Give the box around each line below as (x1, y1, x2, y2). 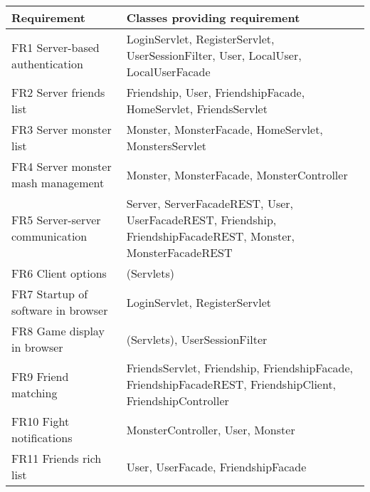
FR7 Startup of (11, 286, 88, 302)
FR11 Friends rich (11, 450, 102, 466)
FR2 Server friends (11, 84, 105, 100)
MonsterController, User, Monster (126, 421, 295, 438)
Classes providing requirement (126, 9, 300, 26)
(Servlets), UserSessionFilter (126, 330, 268, 347)
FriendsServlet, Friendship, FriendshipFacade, (126, 360, 354, 376)
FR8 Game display (11, 323, 105, 339)
